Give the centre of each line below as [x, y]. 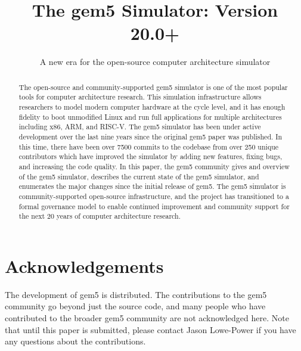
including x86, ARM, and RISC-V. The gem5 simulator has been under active [140, 127]
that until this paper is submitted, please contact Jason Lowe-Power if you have [150, 329]
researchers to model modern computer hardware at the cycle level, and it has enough [152, 107]
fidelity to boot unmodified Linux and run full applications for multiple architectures [150, 117]
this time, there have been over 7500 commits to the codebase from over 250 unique [149, 146]
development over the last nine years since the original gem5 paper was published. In [150, 136]
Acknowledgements [84, 265]
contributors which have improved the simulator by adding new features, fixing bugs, [150, 156]
